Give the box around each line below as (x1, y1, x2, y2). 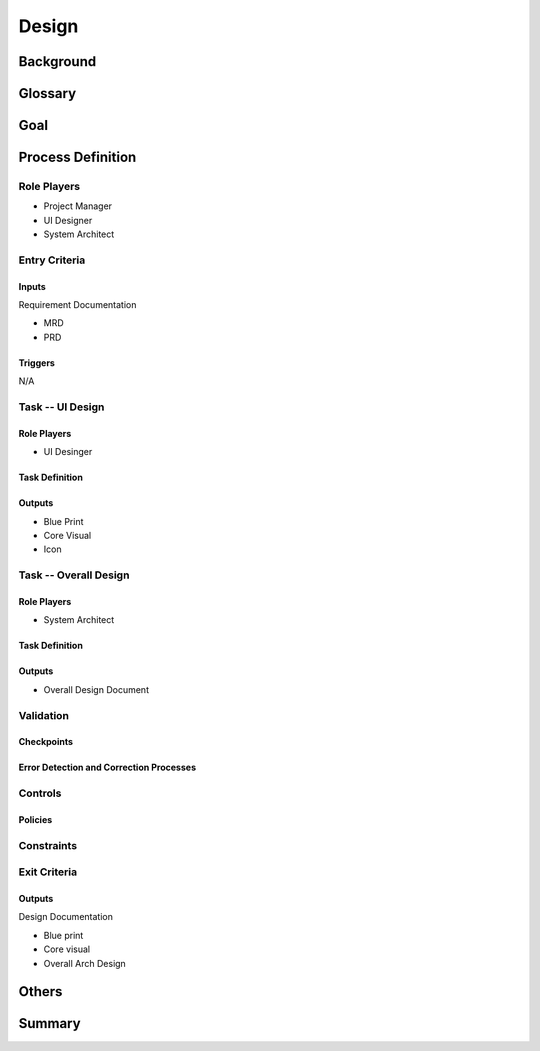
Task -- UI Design (18, 400, 105, 414)
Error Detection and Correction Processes (18, 761, 197, 774)
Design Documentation (18, 911, 114, 923)
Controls (18, 786, 62, 800)
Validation (18, 708, 70, 722)
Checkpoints (18, 736, 74, 748)
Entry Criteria (18, 253, 86, 267)
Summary (18, 1015, 81, 1032)
